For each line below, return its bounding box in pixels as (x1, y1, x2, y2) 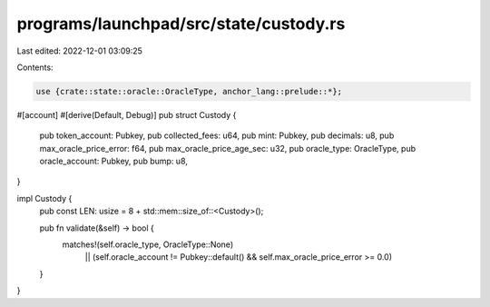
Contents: (16, 62, 54, 73)
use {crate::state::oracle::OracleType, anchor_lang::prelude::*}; (35, 86, 343, 96)
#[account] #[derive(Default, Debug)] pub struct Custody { (16, 109, 237, 120)
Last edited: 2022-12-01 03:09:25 (16, 45, 142, 56)
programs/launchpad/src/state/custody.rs (16, 14, 346, 34)
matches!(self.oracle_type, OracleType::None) (62, 239, 234, 250)
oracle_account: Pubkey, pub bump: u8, (39, 155, 188, 167)
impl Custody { (16, 193, 73, 203)
